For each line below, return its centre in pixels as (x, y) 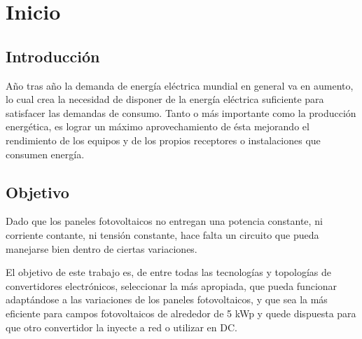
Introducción (53, 56)
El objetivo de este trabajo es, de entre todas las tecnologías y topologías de (169, 272)
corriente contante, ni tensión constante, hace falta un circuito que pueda (162, 234)
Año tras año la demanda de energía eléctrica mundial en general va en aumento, (180, 85)
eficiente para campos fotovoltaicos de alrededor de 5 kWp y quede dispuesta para (181, 313)
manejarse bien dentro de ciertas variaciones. (102, 248)
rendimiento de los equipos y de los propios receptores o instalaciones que (163, 140)
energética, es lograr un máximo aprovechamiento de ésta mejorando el (158, 126)
